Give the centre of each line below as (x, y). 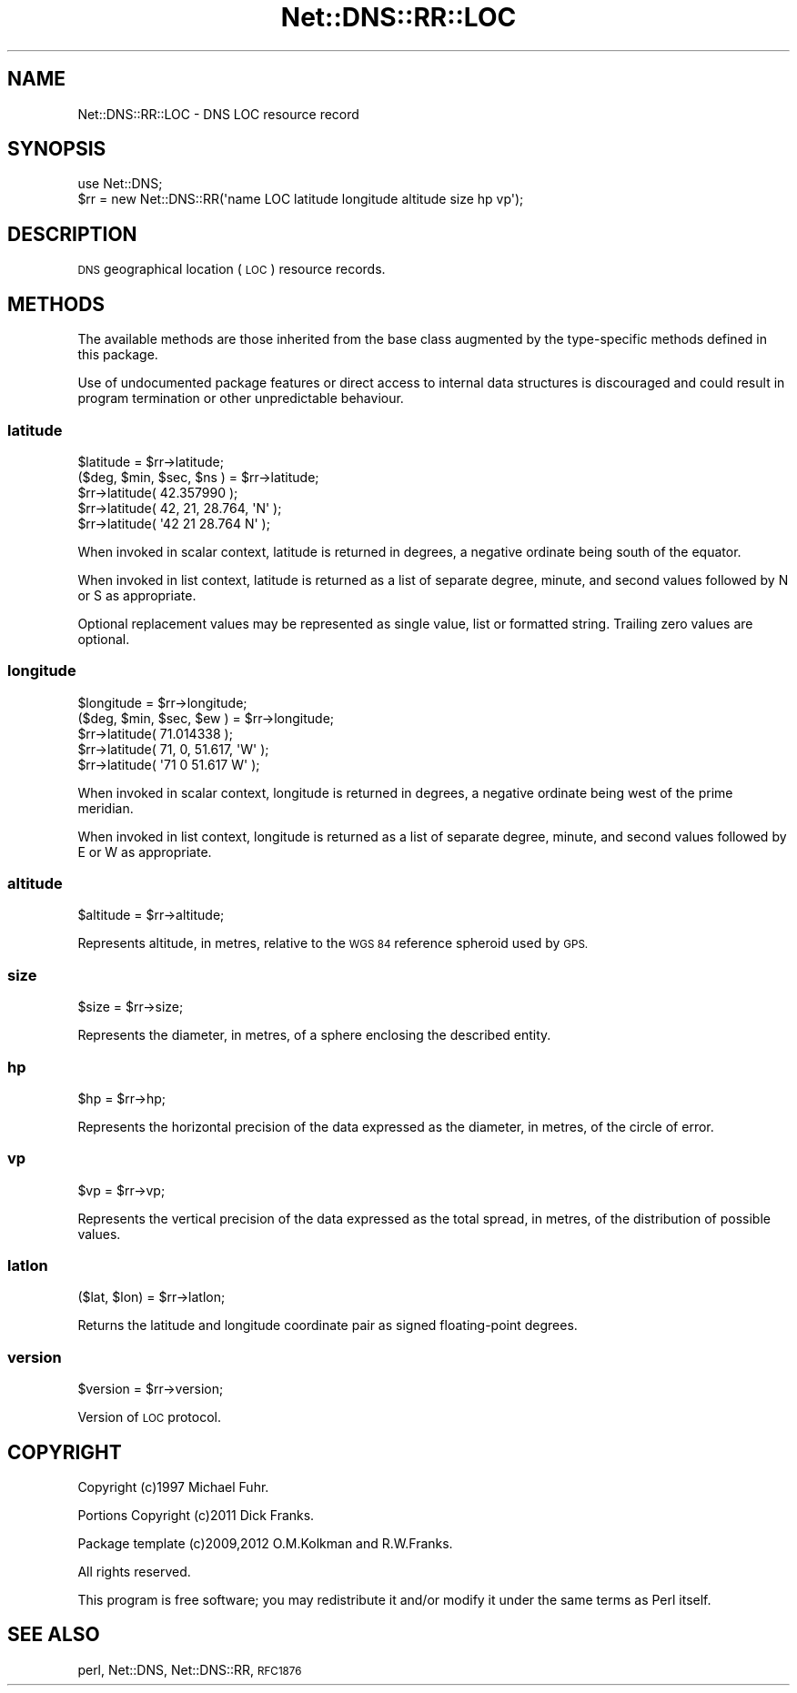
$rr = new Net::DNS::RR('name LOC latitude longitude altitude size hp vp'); (301, 199)
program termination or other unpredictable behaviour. (241, 398)
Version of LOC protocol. (149, 1417)
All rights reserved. (134, 1571)
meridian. (106, 808)
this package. (118, 355)
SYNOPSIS (57, 149)
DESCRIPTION (72, 234)
